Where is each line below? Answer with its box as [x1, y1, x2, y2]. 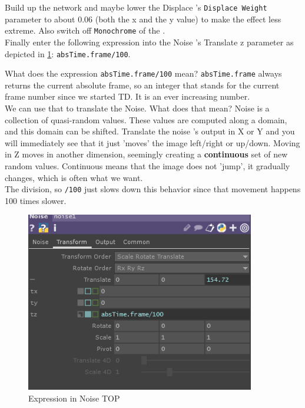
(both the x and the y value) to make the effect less [95, 12, 281, 25]
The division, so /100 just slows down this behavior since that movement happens [5, 183, 301, 195]
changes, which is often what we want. [5, 171, 143, 183]
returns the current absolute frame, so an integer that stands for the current [5, 78, 280, 91]
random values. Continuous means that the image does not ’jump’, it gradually [5, 159, 290, 172]
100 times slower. [5, 194, 67, 206]
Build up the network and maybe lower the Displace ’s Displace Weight [5, 1, 267, 13]
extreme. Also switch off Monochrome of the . [5, 24, 165, 37]
